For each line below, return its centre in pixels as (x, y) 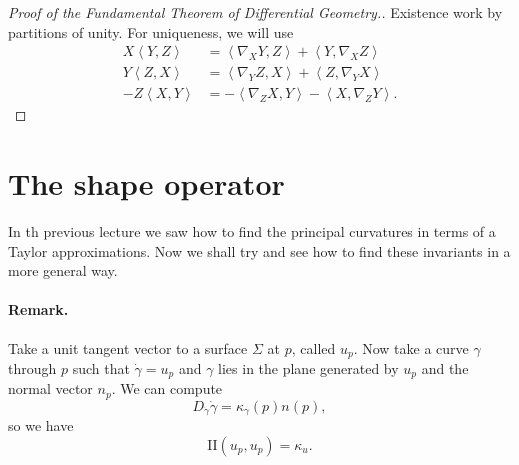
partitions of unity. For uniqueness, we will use (151, 31)
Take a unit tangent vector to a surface (128, 347)
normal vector (50, 388)
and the (445, 368)
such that (101, 368)
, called (313, 347)
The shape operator (146, 183)
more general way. (63, 270)
